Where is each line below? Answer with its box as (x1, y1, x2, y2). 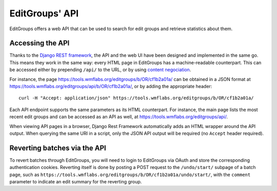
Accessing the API (9, 39, 70, 48)
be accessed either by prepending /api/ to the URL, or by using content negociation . (9, 67, 191, 73)
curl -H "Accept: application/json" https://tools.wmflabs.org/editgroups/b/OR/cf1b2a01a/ (18, 95, 254, 101)
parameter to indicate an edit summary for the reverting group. (9, 179, 142, 185)
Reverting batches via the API (9, 143, 106, 152)
